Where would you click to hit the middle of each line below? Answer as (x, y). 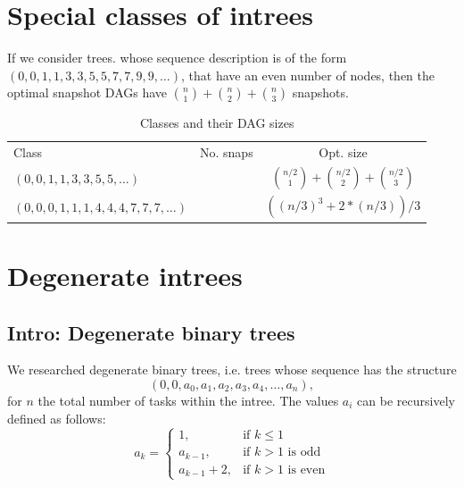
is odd (304, 453)
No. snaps (227, 152)
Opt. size (343, 152)
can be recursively (406, 400)
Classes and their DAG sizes (217, 123)
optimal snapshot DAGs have (87, 92)
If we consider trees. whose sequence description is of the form (177, 58)
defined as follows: (57, 418)
